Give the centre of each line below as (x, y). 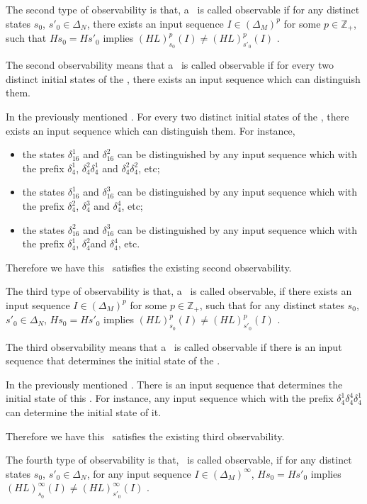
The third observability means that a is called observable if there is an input (174, 346)
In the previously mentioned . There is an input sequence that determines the (174, 384)
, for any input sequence (139, 473)
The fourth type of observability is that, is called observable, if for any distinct (179, 460)
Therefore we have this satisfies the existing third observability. (145, 436)
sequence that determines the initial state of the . (113, 360)
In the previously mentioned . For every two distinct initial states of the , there (177, 117)
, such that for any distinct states (272, 304)
